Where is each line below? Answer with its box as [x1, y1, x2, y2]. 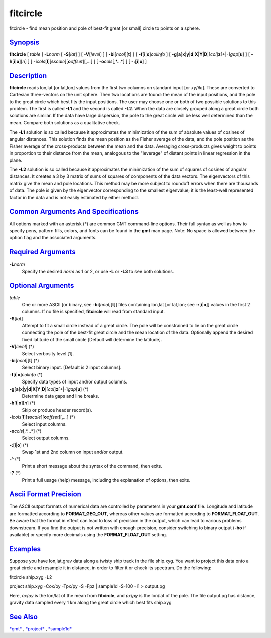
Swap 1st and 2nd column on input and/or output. [22, 449, 124, 455]
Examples [9, 545, 41, 553]
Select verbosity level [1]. [22, 350, 74, 356]
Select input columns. [22, 421, 67, 427]
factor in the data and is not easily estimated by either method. [9, 194, 139, 200]
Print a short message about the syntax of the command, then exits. [22, 463, 163, 469]
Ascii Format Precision [9, 490, 81, 499]
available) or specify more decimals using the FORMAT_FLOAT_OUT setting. [9, 532, 167, 538]
